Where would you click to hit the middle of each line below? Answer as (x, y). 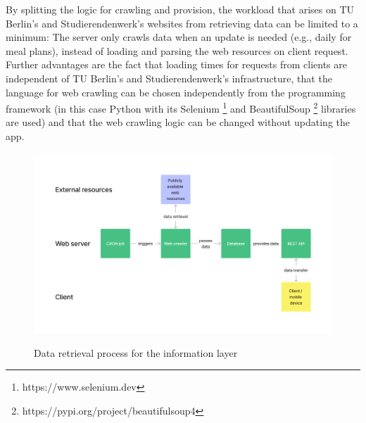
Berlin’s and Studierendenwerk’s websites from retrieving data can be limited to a (182, 23)
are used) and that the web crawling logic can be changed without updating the (178, 122)
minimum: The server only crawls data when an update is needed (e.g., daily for (179, 37)
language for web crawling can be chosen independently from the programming (176, 92)
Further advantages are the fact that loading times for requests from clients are (177, 64)
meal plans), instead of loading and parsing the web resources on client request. (177, 50)
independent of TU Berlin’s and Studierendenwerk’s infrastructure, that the (169, 78)
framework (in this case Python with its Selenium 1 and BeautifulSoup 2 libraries (181, 107)
